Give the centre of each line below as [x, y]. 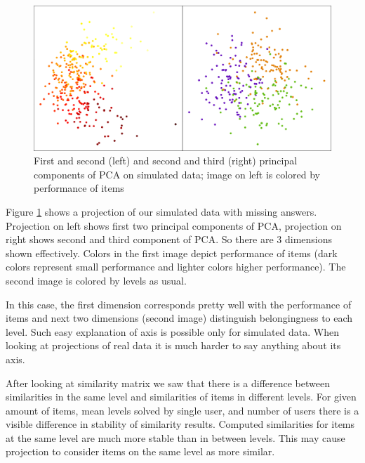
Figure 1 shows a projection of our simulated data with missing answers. [161, 211]
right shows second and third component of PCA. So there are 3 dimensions [169, 239]
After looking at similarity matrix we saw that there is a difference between [168, 383]
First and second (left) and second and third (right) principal [166, 161]
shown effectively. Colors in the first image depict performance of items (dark [172, 253]
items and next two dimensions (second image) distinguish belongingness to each [179, 318]
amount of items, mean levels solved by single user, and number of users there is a [182, 410]
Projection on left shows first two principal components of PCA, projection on [174, 225]
